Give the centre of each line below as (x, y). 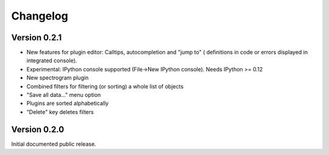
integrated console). (52, 60)
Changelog (40, 16)
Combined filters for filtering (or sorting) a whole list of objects (105, 86)
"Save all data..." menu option (64, 95)
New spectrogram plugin (58, 78)
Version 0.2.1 (37, 38)
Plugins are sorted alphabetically (68, 103)
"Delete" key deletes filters (60, 112)
